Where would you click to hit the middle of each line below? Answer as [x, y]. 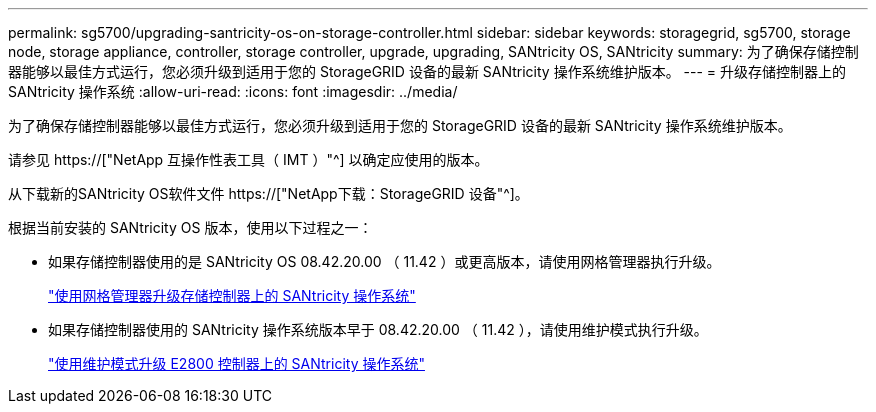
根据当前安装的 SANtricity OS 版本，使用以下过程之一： [190, 227]
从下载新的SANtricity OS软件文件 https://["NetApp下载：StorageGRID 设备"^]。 [268, 193]
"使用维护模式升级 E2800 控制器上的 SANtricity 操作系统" [236, 363]
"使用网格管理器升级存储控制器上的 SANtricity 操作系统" [232, 295]
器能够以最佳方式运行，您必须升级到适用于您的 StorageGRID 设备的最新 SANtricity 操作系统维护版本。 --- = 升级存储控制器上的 [427, 71]
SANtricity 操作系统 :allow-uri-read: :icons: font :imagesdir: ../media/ [233, 91]
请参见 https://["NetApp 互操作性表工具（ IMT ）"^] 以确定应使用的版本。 [248, 159]
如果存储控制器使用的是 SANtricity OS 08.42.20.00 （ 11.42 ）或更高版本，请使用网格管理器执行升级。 [384, 261]
